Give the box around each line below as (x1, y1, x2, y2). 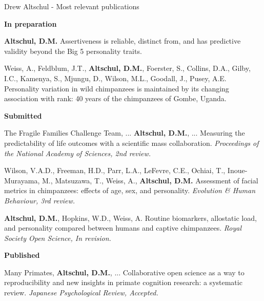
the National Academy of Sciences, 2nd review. (4, 147, 151, 158)
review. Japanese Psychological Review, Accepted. (4, 287, 158, 298)
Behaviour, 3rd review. (4, 195, 75, 205)
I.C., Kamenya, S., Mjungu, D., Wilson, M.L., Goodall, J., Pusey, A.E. (4, 72, 227, 83)
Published (4, 250, 40, 260)
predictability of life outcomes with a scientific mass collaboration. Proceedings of (4, 137, 259, 148)
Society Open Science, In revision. (4, 232, 111, 243)
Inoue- (227, 165, 248, 176)
